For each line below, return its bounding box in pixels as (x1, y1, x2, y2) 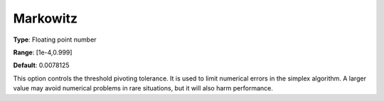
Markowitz (13, 11, 78, 26)
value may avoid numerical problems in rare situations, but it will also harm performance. (13, 84, 274, 93)
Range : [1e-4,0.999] (13, 48, 73, 57)
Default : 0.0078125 (13, 61, 70, 70)
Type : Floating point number (13, 35, 97, 44)
